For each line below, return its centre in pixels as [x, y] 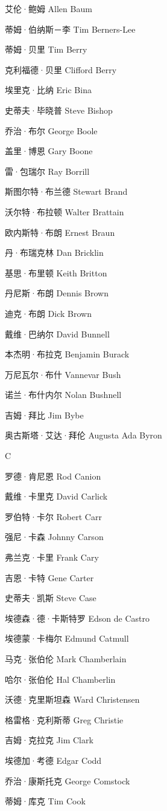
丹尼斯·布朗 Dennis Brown [57, 293]
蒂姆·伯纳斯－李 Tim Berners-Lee [70, 29]
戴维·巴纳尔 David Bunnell [57, 334]
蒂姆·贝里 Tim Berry [46, 49]
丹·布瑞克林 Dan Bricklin [54, 252]
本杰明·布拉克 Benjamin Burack [67, 354]
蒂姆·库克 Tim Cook [45, 801]
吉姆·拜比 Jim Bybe [44, 415]
